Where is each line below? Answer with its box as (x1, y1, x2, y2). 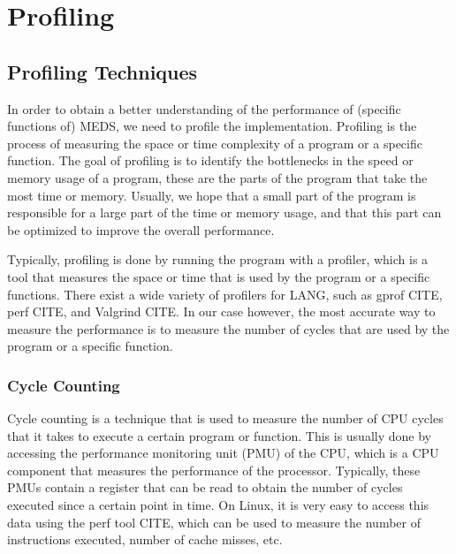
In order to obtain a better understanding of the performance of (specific (7, 99, 401, 118)
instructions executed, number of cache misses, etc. (7, 530, 283, 549)
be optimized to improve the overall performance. (7, 220, 275, 239)
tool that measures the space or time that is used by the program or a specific (7, 267, 430, 285)
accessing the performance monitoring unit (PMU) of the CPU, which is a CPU (7, 444, 439, 462)
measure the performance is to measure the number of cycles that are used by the (7, 319, 450, 338)
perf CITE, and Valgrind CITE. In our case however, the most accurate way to (7, 302, 436, 321)
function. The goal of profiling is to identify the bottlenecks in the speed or (7, 151, 414, 170)
